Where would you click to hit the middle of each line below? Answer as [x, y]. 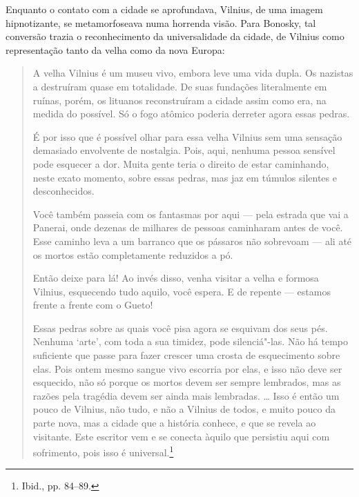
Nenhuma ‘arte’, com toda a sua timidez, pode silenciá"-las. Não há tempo [190, 341]
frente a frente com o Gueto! [93, 305]
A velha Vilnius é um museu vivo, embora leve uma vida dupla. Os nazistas [193, 73]
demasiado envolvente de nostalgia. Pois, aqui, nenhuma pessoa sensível [184, 150]
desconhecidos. [64, 191]
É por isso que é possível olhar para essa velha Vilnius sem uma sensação [187, 136]
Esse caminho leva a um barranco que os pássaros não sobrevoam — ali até [192, 241]
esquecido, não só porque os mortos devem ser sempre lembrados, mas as [187, 382]
